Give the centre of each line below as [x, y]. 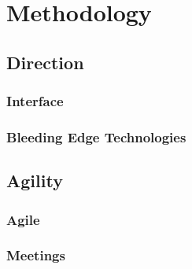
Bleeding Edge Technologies [96, 136]
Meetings [36, 255]
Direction [45, 62]
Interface [35, 101]
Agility [35, 181]
